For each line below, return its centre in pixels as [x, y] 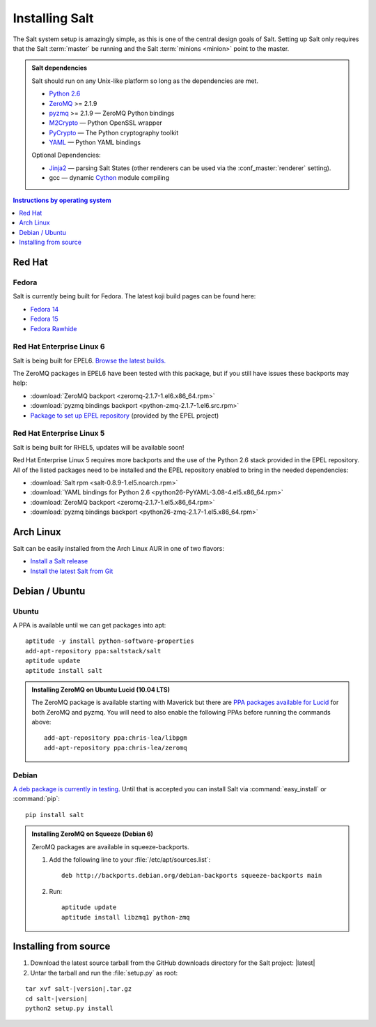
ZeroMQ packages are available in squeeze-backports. [110, 846]
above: [41, 722]
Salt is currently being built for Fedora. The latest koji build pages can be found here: [134, 296]
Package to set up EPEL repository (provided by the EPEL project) [125, 416]
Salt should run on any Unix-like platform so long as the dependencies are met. [145, 81]
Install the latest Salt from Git [72, 571]
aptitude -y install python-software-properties [110, 641]
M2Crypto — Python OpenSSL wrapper [106, 123]
